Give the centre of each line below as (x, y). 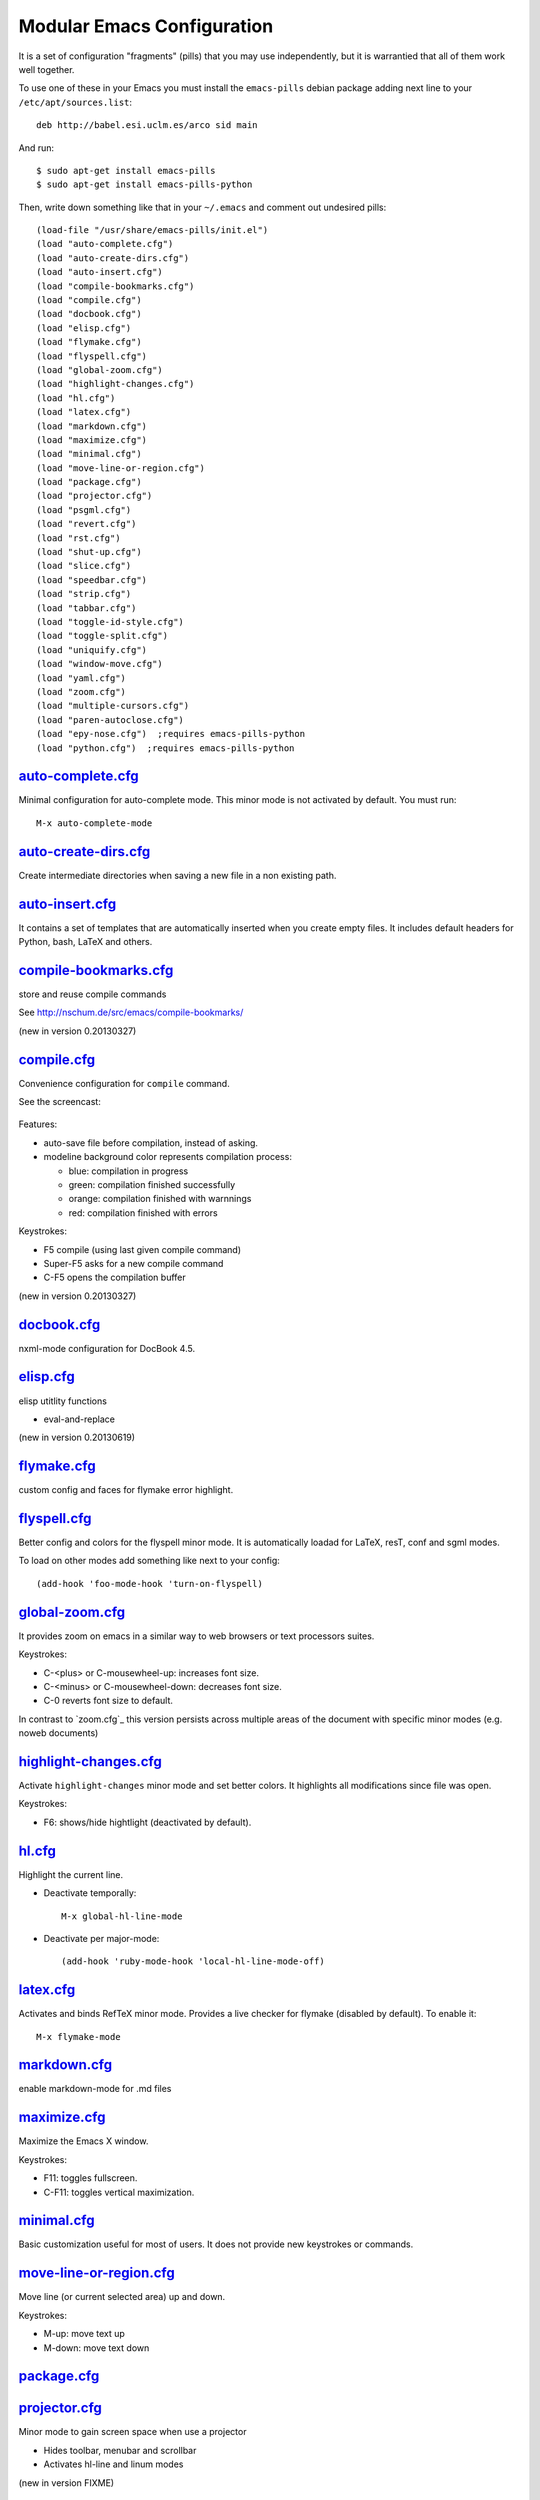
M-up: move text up (84, 2334)
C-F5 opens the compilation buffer (114, 1277)
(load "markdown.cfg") (92, 426)
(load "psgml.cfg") (84, 509)
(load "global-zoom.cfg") (100, 369)
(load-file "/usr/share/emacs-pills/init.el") (152, 230)
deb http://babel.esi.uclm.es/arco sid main (147, 125)
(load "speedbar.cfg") (92, 579)
